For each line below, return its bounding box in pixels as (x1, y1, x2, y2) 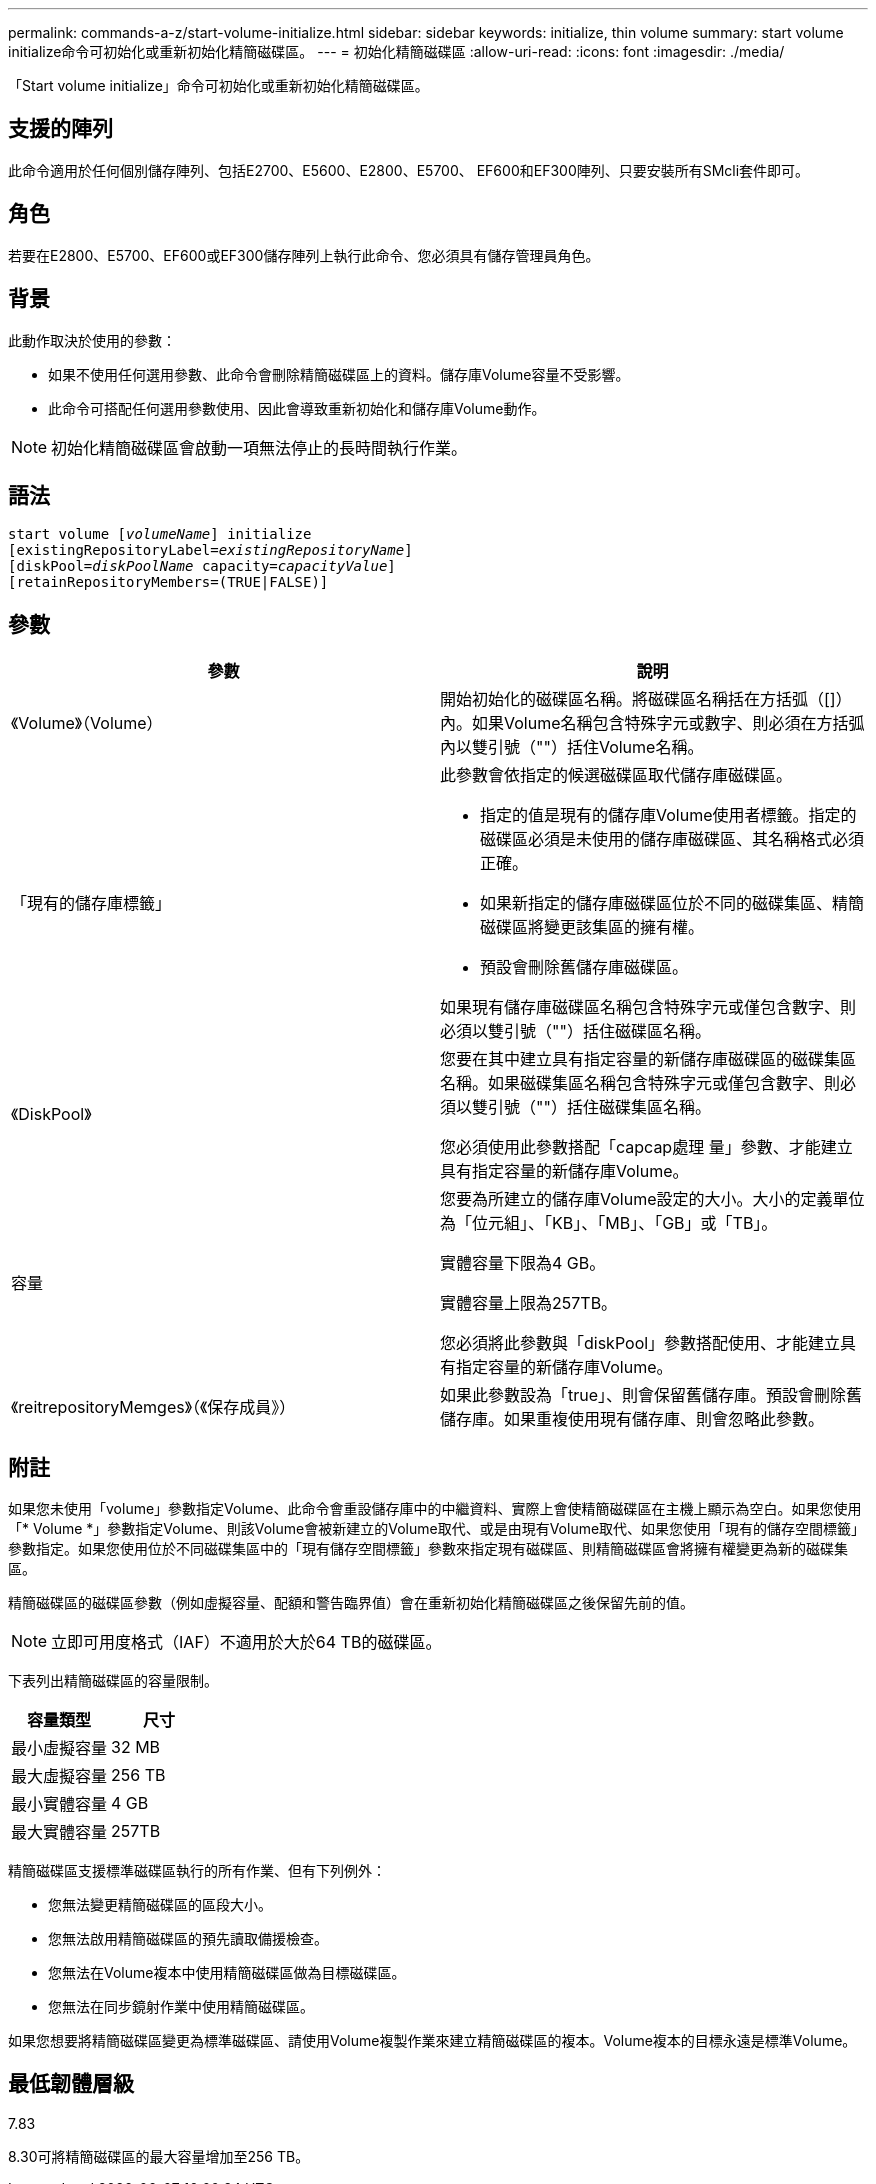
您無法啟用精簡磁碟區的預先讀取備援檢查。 (48, 1930, 328, 1948)
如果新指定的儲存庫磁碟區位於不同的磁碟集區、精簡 (480, 893, 865, 914)
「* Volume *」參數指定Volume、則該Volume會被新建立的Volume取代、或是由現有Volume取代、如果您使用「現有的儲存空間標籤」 (8, 1520, 866, 1538)
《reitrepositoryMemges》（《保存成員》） (11, 1397, 296, 1418)
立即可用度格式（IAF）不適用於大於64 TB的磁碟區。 (51, 1632, 442, 1653)
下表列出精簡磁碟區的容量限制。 (8, 1672, 218, 1690)
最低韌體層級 (8, 2071, 134, 2097)
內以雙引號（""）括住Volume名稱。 (440, 737, 704, 758)
